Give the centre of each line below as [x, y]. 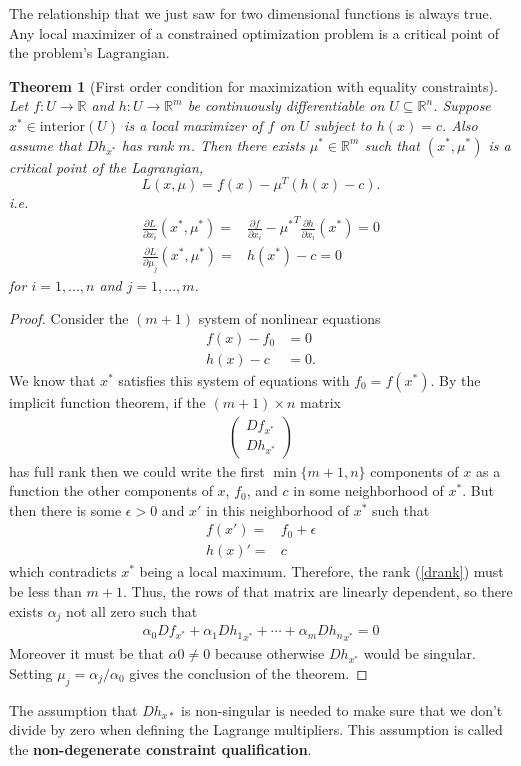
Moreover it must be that [86, 653]
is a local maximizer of [193, 124]
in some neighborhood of [368, 490]
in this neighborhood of [278, 509]
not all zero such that [132, 610]
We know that [52, 379]
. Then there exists [247, 144]
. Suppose [462, 105]
